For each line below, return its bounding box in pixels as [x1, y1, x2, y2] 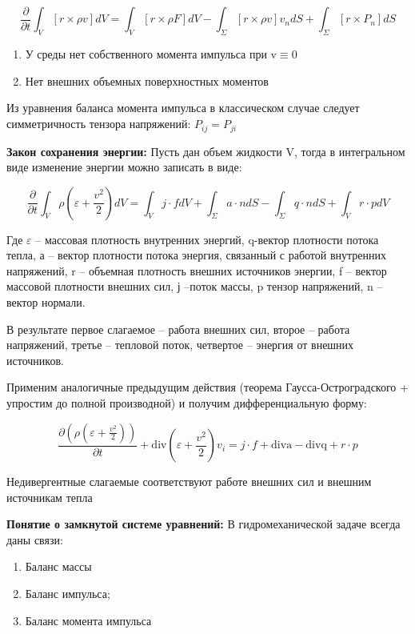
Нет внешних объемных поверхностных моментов [25, 72, 269, 89]
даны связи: [6, 531, 63, 548]
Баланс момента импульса [25, 612, 152, 628]
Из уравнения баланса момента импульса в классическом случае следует [6, 99, 360, 116]
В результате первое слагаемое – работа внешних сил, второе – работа [6, 320, 350, 337]
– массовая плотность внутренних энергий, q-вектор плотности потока [35, 231, 379, 247]
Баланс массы [25, 558, 92, 575]
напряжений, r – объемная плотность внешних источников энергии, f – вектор [6, 262, 387, 279]
